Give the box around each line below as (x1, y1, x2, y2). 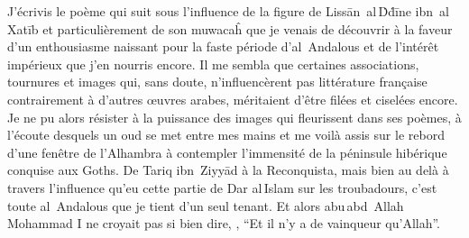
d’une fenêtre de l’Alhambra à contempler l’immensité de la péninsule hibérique (7, 142, 447, 161)
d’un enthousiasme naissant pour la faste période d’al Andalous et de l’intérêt (7, 37, 439, 56)
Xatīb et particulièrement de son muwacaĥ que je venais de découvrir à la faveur (7, 19, 453, 38)
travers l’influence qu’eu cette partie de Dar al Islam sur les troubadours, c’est (7, 178, 437, 197)
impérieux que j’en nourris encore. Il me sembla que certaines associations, (7, 54, 419, 73)
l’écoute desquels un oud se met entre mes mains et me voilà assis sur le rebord (7, 125, 445, 144)
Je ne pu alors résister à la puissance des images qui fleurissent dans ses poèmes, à (7, 107, 462, 126)
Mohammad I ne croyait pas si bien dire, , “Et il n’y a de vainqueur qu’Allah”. (7, 214, 441, 233)
